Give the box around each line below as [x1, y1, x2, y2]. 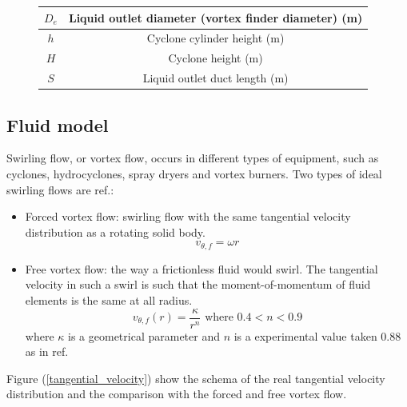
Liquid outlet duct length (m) [142, 70, 289, 86]
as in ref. [25, 343, 69, 360]
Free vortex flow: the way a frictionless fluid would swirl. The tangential [25, 260, 378, 277]
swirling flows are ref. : [6, 181, 114, 198]
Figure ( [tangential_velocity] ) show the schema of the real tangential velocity [6, 369, 385, 386]
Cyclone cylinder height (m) [146, 30, 285, 46]
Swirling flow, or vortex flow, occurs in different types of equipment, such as [6, 150, 379, 166]
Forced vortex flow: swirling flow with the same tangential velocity [25, 208, 351, 225]
